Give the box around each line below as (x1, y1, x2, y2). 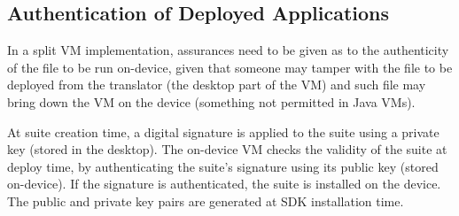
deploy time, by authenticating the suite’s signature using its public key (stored (7, 157, 439, 175)
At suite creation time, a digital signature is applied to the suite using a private (7, 122, 440, 141)
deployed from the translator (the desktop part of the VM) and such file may (7, 75, 426, 94)
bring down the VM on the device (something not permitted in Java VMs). (7, 92, 416, 111)
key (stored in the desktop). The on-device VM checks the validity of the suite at (7, 140, 447, 158)
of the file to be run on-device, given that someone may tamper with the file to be (7, 58, 453, 76)
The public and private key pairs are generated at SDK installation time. (7, 191, 404, 210)
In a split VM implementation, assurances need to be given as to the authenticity (7, 41, 449, 59)
